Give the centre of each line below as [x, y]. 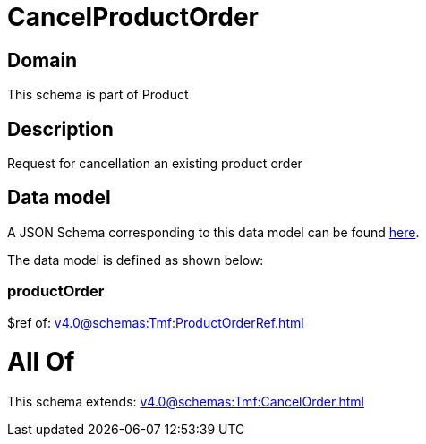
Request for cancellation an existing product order [155, 164]
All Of [41, 362]
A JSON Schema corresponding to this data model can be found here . [213, 232]
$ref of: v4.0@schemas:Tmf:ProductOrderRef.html [156, 322]
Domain [43, 60]
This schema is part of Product [98, 95]
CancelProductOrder [133, 17]
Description [60, 129]
